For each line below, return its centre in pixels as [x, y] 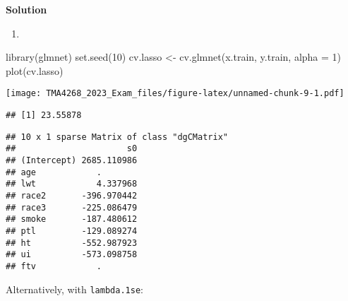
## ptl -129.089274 [72, 231]
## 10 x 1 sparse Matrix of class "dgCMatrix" [117, 137]
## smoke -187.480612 [72, 219]
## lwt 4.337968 [72, 184]
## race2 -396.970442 [72, 195]
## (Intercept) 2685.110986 [72, 160]
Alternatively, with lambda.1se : [74, 289]
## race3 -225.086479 [72, 207]
